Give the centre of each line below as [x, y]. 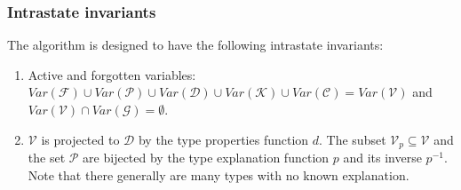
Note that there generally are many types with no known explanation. [219, 174]
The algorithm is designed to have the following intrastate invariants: [195, 45]
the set [47, 158]
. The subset [353, 139]
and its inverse [382, 158]
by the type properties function [223, 139]
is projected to [80, 139]
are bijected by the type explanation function [206, 158]
